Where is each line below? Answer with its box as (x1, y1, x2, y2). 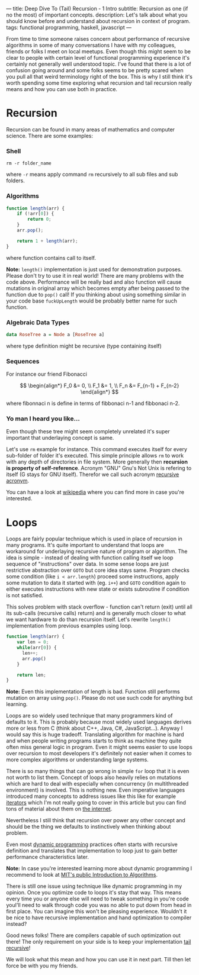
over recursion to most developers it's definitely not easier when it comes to (6, 750, 192, 757)
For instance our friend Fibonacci (6, 371, 88, 378)
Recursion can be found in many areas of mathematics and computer (6, 126, 175, 133)
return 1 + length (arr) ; (17, 238, 78, 244)
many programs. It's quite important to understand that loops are (6, 542, 164, 549)
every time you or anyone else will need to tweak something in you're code (6, 895, 190, 902)
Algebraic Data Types (6, 318, 70, 326)
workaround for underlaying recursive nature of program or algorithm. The (6, 548, 188, 555)
